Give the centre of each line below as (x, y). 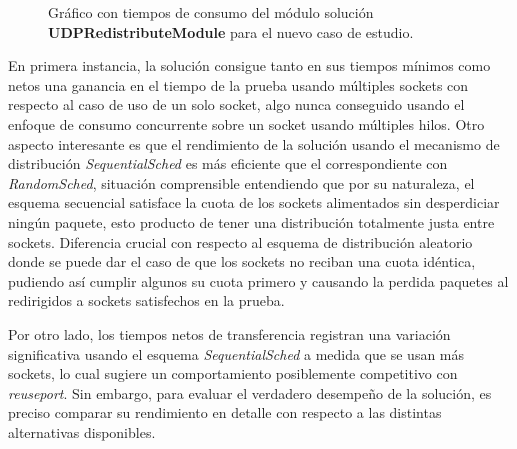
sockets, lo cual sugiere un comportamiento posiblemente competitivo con (233, 373)
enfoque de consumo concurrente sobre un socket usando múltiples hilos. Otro (246, 123)
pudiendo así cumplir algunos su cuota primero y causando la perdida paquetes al (258, 280)
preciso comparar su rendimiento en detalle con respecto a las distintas (225, 412)
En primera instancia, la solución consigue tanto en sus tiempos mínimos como (249, 65)
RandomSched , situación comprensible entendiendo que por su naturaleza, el (241, 182)
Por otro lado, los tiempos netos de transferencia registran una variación (229, 333)
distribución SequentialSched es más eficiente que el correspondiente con (228, 163)
